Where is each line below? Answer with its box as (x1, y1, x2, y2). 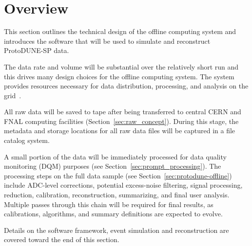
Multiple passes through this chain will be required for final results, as (4, 199, 213, 209)
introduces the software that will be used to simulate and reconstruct (4, 35, 211, 46)
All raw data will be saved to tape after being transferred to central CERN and (4, 106, 241, 117)
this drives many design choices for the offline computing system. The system (4, 71, 234, 81)
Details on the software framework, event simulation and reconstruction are (4, 225, 229, 235)
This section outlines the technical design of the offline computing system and (4, 26, 236, 36)
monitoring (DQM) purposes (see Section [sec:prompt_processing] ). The (4, 161, 221, 171)
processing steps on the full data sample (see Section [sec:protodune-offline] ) (4, 170, 232, 180)
